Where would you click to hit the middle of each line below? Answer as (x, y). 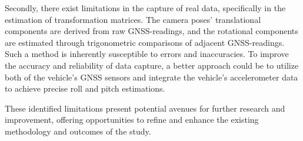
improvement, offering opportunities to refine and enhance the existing (132, 120)
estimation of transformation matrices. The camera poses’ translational (133, 19)
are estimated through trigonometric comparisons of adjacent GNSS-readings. (145, 42)
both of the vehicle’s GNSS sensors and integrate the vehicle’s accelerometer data (151, 77)
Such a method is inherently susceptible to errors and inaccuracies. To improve (147, 54)
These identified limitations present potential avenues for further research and (145, 108)
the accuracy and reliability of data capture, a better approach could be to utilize (152, 65)
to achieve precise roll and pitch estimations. (85, 88)
